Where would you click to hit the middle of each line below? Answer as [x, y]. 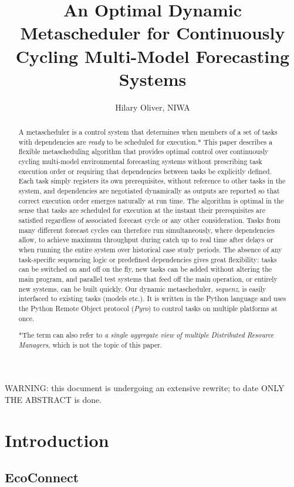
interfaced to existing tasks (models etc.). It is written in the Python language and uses [152, 298]
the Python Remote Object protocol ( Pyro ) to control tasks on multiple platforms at [148, 308]
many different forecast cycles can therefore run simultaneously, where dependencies [146, 230]
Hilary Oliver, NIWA [153, 107]
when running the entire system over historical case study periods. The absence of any [150, 249]
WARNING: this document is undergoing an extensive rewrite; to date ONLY [145, 388]
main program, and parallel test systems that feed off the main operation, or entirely [148, 278]
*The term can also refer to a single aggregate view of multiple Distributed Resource [146, 335]
